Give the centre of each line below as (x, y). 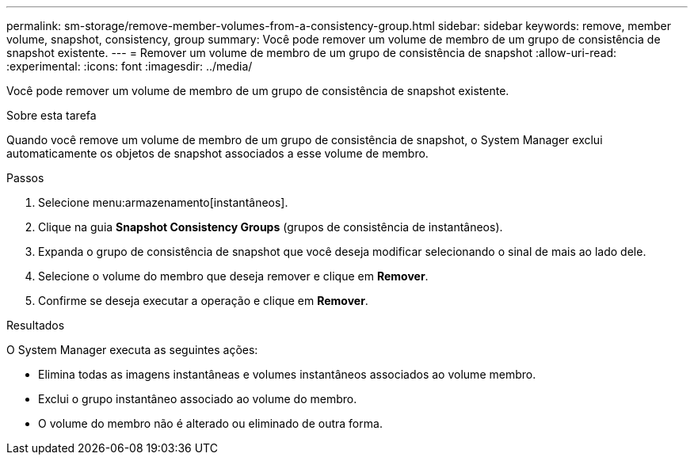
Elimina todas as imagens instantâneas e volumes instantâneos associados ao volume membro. (287, 374)
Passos (25, 178)
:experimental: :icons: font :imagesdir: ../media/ (130, 66)
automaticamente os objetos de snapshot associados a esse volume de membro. (217, 153)
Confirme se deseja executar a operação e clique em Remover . (203, 301)
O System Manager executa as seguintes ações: (132, 350)
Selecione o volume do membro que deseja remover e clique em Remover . (233, 276)
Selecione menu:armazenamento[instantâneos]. (163, 202)
